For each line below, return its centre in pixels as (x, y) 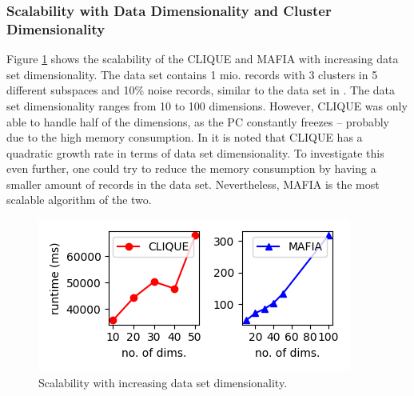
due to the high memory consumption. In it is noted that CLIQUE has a (185, 137)
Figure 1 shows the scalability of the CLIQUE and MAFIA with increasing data (203, 59)
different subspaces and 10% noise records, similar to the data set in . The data (201, 90)
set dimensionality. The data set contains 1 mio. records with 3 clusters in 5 (192, 74)
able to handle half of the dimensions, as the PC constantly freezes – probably (198, 121)
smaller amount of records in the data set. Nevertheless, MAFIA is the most (193, 184)
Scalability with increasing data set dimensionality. (163, 382)
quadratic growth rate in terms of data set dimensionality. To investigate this (195, 152)
